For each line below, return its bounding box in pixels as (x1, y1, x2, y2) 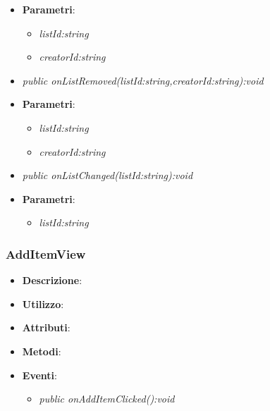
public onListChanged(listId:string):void (22, 168, 193, 183)
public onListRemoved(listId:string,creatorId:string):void (22, 73, 264, 87)
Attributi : (22, 320, 70, 335)
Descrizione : (22, 273, 82, 288)
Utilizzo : (22, 296, 64, 311)
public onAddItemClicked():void (39, 391, 175, 406)
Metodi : (22, 343, 61, 358)
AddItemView (6, 245, 86, 262)
